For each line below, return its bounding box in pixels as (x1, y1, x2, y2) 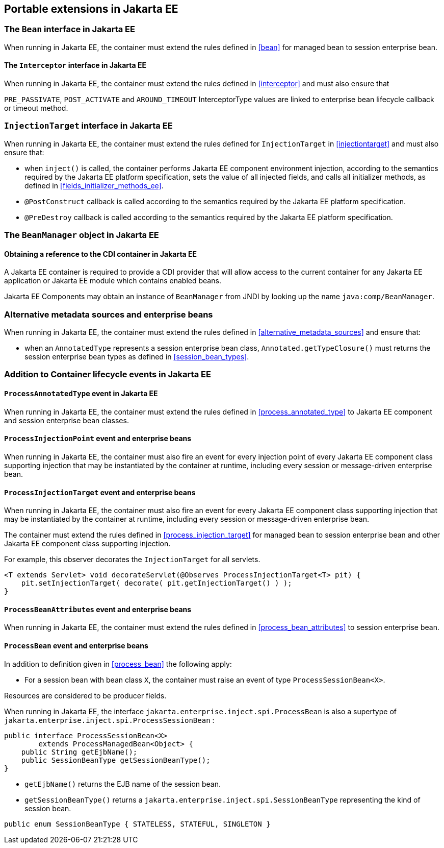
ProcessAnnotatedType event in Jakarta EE (4, 389, 158, 398)
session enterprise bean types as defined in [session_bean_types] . (24, 352, 249, 361)
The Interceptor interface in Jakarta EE (4, 61, 146, 70)
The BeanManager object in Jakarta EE (4, 230, 159, 240)
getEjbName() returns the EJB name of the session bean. (24, 779, 221, 788)
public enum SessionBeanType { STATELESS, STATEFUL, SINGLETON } (4, 819, 271, 828)
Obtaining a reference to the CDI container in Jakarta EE (4, 249, 197, 258)
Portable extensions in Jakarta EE (4, 3, 178, 15)
